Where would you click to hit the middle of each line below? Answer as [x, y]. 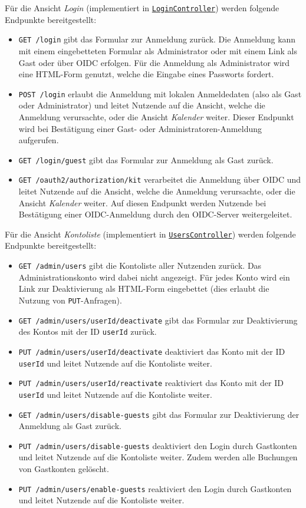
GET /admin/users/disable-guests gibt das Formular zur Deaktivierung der [159, 414]
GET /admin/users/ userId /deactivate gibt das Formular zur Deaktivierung [158, 320]
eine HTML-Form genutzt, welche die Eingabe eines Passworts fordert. [146, 74]
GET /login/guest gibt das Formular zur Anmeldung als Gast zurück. [146, 159]
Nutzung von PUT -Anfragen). [70, 300]
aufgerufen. [39, 140]
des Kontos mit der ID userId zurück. [88, 331]
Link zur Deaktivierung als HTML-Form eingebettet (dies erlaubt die [144, 288]
